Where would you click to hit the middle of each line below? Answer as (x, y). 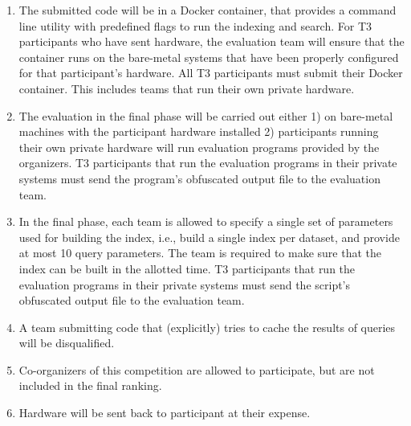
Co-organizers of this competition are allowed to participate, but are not (197, 369)
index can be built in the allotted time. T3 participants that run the (187, 268)
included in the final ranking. (90, 385)
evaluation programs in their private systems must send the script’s (185, 284)
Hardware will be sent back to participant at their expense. (165, 413)
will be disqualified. (67, 343)
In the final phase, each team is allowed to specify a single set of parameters (206, 221)
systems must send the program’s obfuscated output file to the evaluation (199, 178)
